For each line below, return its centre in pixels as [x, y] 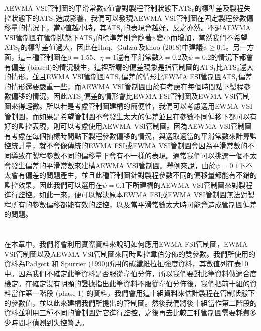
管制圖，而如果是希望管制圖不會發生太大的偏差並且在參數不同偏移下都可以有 [130, 116]
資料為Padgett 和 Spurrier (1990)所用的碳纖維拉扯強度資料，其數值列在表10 [126, 263]
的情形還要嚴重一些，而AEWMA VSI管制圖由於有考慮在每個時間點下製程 [124, 86]
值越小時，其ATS [93, 27]
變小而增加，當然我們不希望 [202, 37]
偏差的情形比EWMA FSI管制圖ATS [179, 77]
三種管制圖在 [46, 57]
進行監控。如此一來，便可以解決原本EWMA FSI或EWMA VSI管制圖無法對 [126, 195]
